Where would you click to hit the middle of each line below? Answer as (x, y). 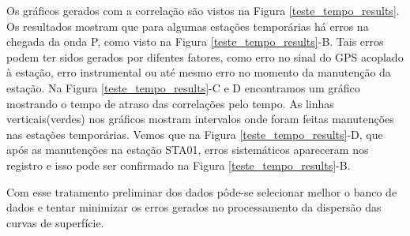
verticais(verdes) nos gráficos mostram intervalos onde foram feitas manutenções (200, 119)
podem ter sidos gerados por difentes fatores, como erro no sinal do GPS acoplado (205, 56)
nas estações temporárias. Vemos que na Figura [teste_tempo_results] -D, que (195, 134)
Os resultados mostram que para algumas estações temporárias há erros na (188, 26)
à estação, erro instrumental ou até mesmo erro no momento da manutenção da (199, 72)
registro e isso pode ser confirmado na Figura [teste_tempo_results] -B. (179, 165)
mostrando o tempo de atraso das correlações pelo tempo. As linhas (170, 103)
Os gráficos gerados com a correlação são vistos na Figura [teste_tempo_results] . (203, 10)
